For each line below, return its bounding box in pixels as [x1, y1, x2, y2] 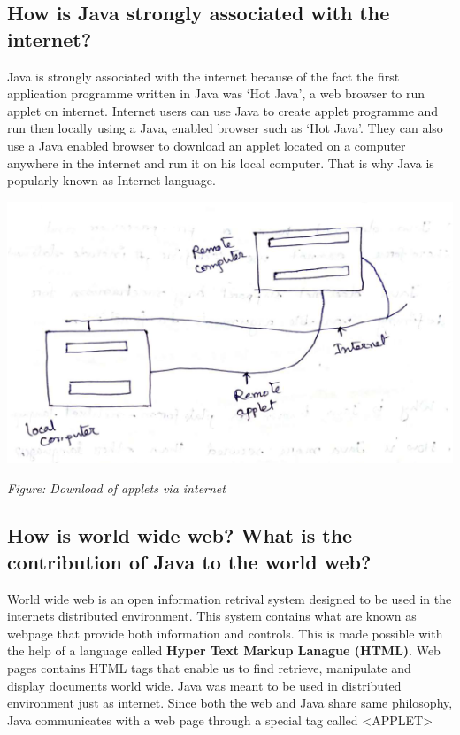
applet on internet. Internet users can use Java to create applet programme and [7, 101, 439, 120]
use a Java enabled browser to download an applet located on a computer [7, 135, 406, 154]
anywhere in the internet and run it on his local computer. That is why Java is [7, 153, 434, 172]
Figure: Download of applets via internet [7, 478, 226, 497]
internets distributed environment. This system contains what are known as [7, 607, 417, 625]
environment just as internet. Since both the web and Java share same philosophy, [7, 693, 453, 712]
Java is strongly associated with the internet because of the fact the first [7, 66, 400, 85]
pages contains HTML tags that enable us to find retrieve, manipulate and [7, 659, 411, 677]
